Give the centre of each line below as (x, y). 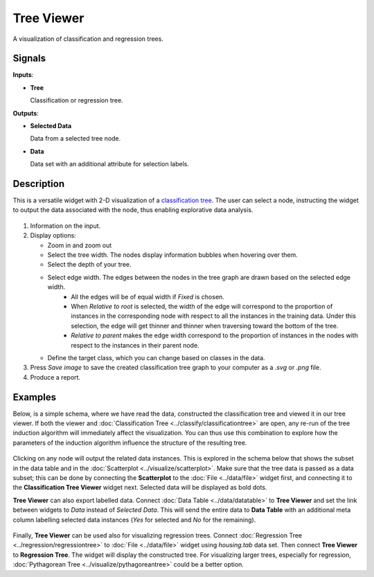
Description (39, 184)
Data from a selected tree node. (75, 139)
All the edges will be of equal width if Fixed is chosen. (148, 296)
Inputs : (23, 75)
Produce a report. (55, 377)
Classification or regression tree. (77, 100)
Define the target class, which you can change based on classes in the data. (157, 357)
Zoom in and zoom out (80, 245)
